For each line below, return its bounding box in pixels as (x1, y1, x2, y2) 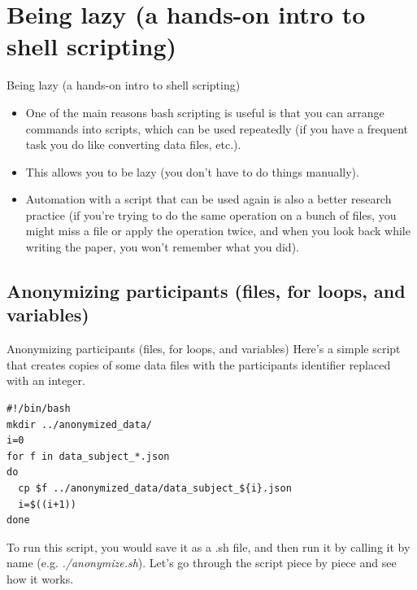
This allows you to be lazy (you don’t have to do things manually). (25, 163, 359, 180)
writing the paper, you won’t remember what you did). (25, 238, 299, 256)
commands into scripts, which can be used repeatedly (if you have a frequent (25, 120, 408, 137)
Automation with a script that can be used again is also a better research (25, 190, 392, 208)
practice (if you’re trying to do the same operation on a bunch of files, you (25, 206, 397, 223)
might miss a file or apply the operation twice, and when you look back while (25, 222, 410, 239)
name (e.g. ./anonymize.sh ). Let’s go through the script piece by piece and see (7, 554, 397, 571)
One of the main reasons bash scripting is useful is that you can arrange (25, 103, 384, 120)
